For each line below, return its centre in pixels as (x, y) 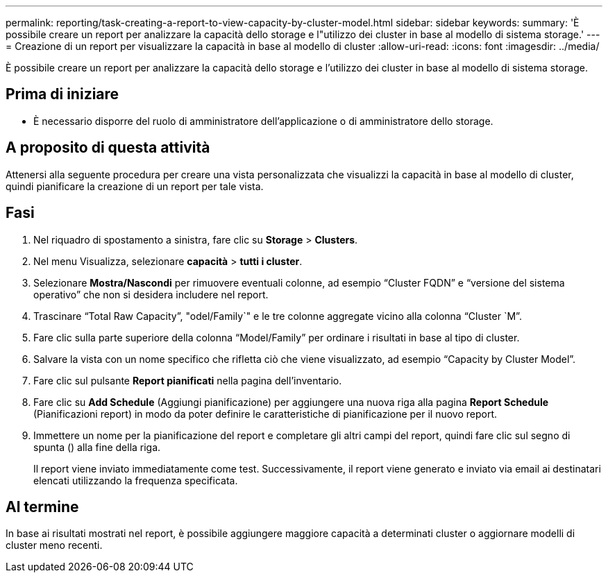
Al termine (42, 507)
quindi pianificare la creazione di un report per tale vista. (135, 186)
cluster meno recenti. (54, 545)
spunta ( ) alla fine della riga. (97, 447)
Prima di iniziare (62, 94)
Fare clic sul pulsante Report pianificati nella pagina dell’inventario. (188, 380)
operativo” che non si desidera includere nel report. (151, 294)
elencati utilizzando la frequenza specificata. (136, 480)
